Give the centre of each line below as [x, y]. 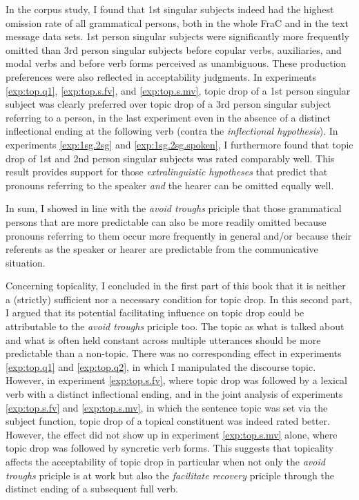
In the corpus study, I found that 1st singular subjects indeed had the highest [170, 9]
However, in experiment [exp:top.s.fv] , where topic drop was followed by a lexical [176, 380]
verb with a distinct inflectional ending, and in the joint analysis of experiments [174, 394]
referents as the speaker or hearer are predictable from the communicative [162, 249]
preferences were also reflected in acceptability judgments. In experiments [161, 76]
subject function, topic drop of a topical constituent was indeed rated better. [168, 421]
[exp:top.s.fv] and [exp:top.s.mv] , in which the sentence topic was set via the [167, 407]
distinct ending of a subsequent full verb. [92, 489]
